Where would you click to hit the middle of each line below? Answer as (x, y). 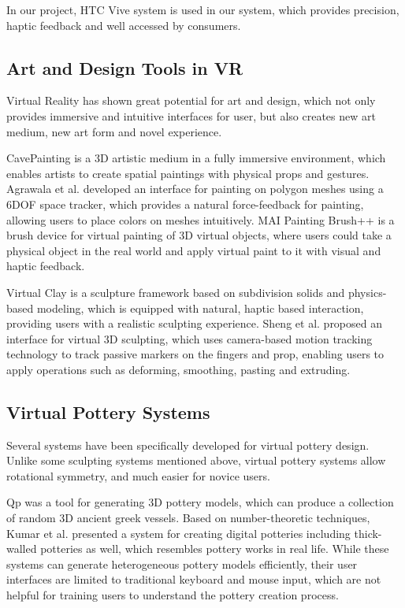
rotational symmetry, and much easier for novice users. (138, 475)
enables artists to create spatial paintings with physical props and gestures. (188, 173)
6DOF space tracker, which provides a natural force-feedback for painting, (185, 204)
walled (22, 549)
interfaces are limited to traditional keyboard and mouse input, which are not (194, 579)
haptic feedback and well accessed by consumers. (124, 25)
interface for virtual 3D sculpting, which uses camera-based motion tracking (189, 338)
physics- (367, 292)
